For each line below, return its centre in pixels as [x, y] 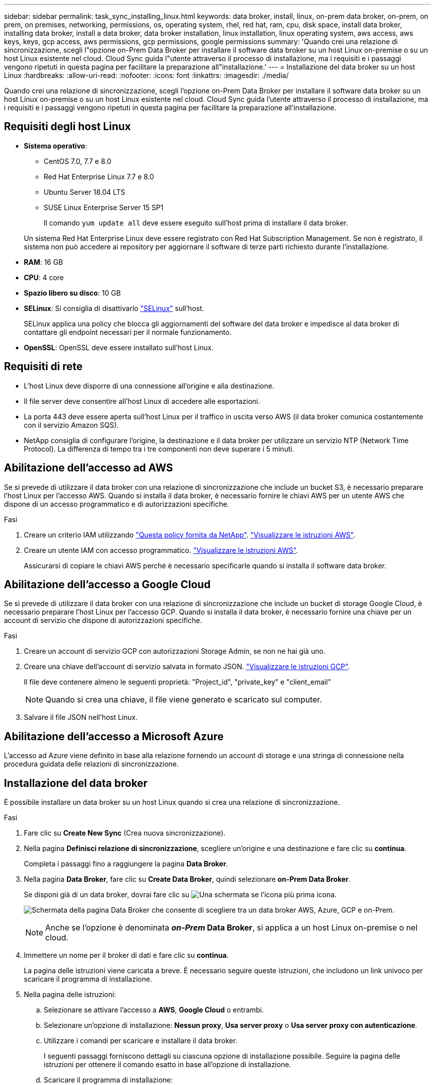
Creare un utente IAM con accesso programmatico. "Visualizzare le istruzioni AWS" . [161, 550]
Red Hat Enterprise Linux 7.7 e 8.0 [99, 176]
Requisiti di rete [43, 367]
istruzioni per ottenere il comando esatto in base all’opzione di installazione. [168, 1065]
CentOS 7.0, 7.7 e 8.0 [77, 161]
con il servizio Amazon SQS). [71, 425]
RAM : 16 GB [43, 262]
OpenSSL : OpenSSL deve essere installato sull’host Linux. [119, 347]
